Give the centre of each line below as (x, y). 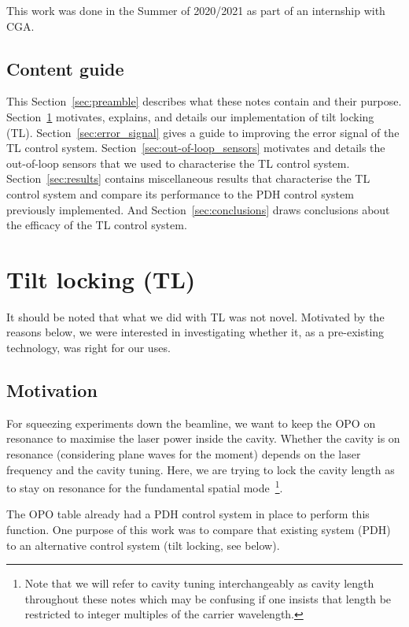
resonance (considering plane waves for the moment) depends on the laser (184, 454)
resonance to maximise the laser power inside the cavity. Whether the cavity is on (203, 438)
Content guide (65, 68)
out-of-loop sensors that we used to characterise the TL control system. (178, 163)
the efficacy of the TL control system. (97, 225)
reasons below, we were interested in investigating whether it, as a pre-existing (195, 332)
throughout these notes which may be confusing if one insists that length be (208, 598)
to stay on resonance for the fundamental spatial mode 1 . (145, 486)
